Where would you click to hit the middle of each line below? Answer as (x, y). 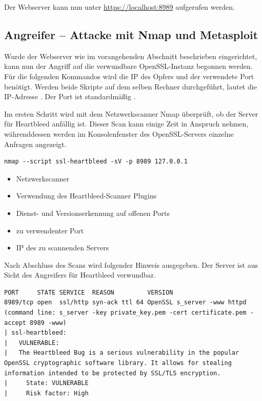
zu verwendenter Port (50, 230)
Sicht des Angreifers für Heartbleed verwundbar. (80, 275)
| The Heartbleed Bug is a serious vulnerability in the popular (122, 353)
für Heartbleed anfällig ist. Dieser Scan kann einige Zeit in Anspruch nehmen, (126, 124)
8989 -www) (48, 323)
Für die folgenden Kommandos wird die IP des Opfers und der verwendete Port (129, 76)
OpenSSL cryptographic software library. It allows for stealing (118, 363)
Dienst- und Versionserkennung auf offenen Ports (93, 213)
